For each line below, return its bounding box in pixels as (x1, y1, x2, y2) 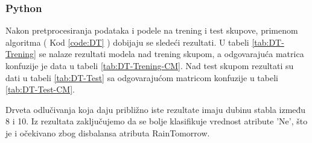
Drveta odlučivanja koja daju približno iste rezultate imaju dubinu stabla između (5, 103, 306, 115)
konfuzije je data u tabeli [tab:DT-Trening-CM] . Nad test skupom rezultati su (5, 59, 294, 71)
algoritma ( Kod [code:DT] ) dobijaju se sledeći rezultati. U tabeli (5, 35, 249, 48)
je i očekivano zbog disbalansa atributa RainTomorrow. (5, 126, 210, 139)
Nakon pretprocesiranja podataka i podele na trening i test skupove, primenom (5, 24, 298, 37)
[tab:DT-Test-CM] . (5, 83, 75, 96)
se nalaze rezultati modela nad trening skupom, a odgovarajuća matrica (39, 47, 304, 60)
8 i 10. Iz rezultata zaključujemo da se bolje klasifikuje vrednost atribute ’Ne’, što (5, 115, 308, 127)
